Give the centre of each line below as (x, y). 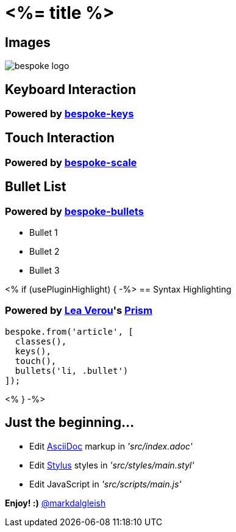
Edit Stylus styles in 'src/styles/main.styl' (112, 465)
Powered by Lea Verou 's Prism (79, 311)
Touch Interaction (60, 138)
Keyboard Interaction (70, 89)
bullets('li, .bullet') (72, 370)
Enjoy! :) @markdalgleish (55, 503)
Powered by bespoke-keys (70, 114)
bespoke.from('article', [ (69, 331)
